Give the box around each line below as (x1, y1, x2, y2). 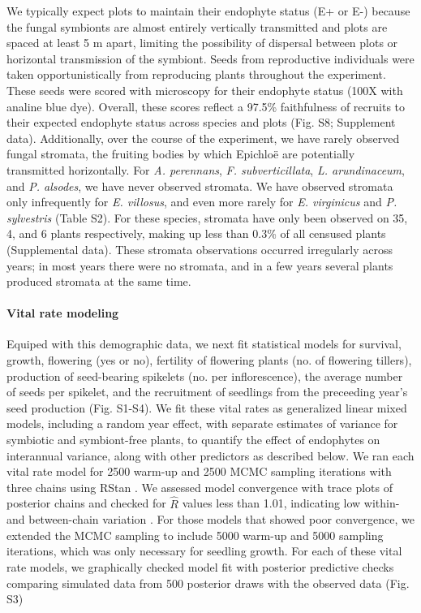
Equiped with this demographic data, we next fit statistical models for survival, (6, 335, 402, 352)
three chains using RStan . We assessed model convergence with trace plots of (6, 478, 393, 495)
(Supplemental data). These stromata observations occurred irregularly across (6, 240, 393, 257)
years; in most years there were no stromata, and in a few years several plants (6, 257, 393, 274)
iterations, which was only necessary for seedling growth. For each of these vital (6, 542, 402, 559)
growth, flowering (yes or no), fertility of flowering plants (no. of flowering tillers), (6, 352, 412, 369)
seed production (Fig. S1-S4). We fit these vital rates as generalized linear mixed (6, 399, 407, 416)
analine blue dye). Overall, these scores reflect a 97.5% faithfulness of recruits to (6, 97, 406, 114)
